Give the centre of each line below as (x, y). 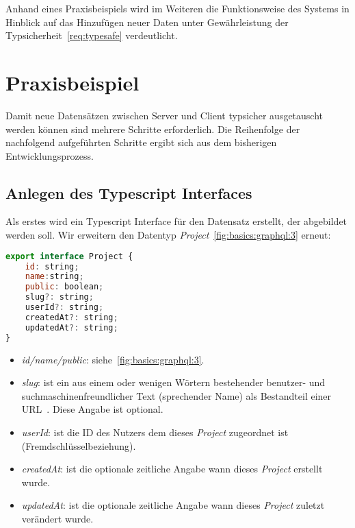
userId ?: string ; (64, 308)
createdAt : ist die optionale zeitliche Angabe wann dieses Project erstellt (172, 469)
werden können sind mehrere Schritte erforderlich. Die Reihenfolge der (153, 129)
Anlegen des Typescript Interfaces (129, 192)
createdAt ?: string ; (71, 317)
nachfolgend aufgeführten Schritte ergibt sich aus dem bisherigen (141, 142)
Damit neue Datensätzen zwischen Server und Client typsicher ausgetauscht (165, 115)
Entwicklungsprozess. (50, 155)
